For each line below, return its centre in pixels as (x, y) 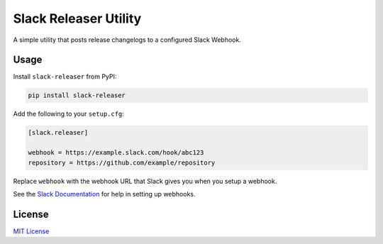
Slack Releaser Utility (77, 18)
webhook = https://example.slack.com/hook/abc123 (116, 153)
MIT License (31, 231)
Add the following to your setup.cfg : (68, 114)
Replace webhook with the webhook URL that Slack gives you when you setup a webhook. (145, 181)
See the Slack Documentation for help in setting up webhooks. (104, 194)
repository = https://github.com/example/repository (122, 162)
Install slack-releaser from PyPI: (65, 77)
